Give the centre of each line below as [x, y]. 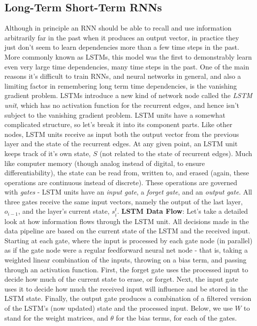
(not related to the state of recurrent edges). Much [176, 153]
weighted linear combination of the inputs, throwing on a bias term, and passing [126, 260]
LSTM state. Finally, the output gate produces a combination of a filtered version [128, 298]
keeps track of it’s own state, [48, 153]
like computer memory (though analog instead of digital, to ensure [105, 163]
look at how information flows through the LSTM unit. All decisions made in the [127, 221]
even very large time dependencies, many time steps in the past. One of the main [127, 66]
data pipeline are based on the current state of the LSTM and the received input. [128, 231]
